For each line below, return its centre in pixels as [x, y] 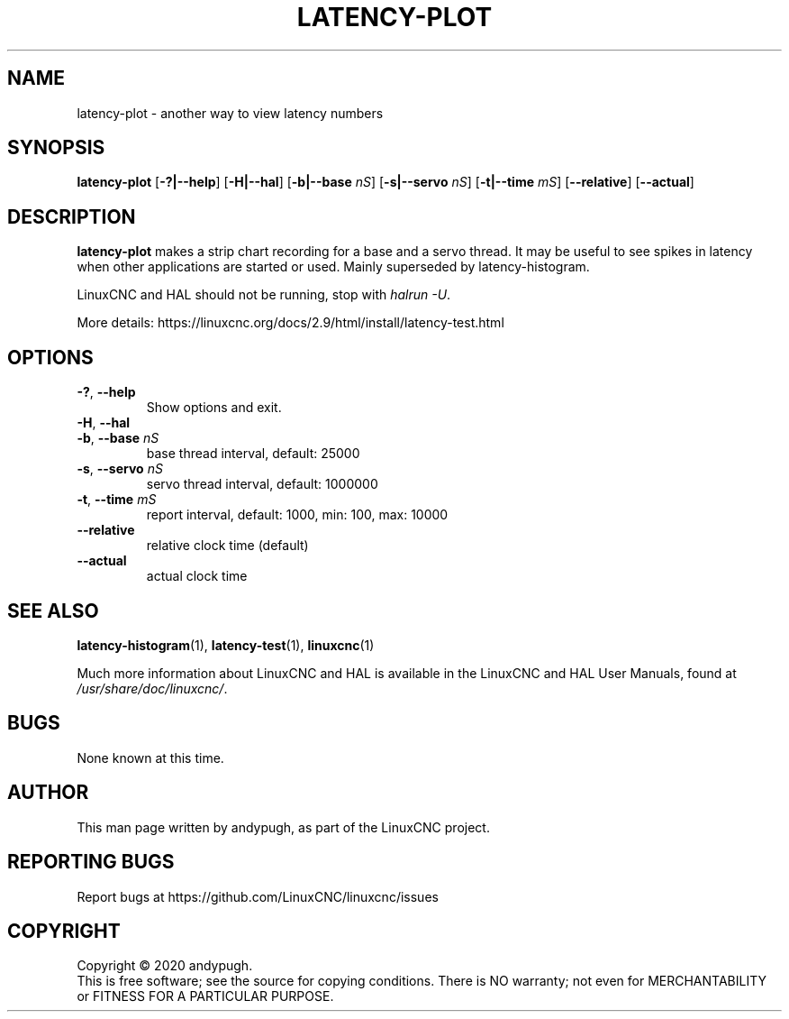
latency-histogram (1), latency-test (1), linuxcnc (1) [226, 645]
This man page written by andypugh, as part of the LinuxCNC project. [283, 827]
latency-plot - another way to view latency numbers [230, 113]
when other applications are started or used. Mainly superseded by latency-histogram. [333, 267]
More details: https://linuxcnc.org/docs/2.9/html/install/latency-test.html [290, 323]
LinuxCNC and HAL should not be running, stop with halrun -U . [264, 295]
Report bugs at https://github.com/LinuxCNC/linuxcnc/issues [258, 896]
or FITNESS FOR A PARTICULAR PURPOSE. [205, 996]
